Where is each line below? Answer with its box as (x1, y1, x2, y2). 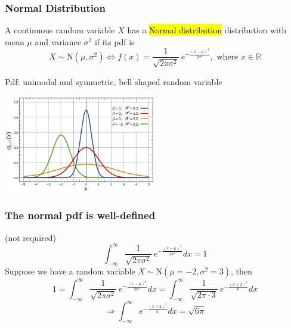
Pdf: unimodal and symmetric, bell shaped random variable (5, 75, 222, 88)
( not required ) (5, 231, 57, 243)
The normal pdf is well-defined (5, 208, 156, 223)
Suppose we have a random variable (5, 265, 135, 277)
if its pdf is (94, 35, 135, 48)
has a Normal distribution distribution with (127, 24, 287, 36)
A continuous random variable (5, 24, 115, 36)
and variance (35, 35, 81, 48)
